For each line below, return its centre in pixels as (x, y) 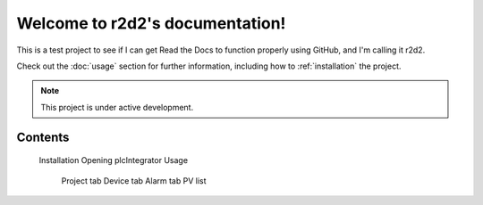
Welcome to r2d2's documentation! (151, 23)
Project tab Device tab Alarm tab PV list (134, 180)
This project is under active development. (117, 107)
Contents (43, 137)
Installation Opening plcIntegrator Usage (113, 160)
